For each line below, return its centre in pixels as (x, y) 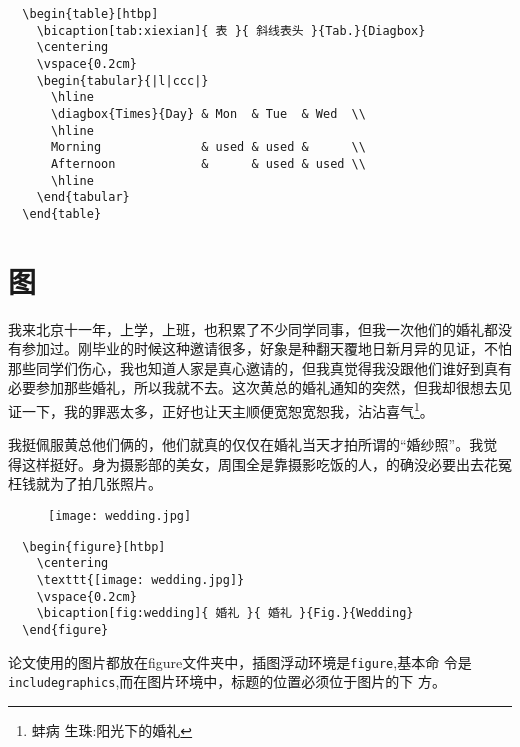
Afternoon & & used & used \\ (208, 163)
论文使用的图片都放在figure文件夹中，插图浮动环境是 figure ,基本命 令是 (240, 661)
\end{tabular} (83, 197)
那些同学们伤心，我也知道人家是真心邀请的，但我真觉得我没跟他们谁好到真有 (260, 367)
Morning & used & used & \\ (208, 147)
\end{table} (62, 213)
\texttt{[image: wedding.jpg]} (140, 580)
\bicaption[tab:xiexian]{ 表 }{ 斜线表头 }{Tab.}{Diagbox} (231, 30)
